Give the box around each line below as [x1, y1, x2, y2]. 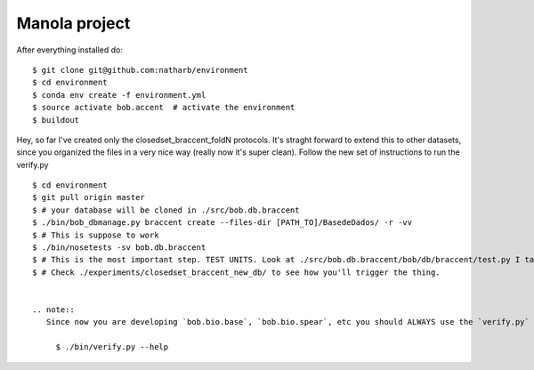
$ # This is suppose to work [32, 229, 159, 240]
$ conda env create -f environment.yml [32, 90, 206, 100]
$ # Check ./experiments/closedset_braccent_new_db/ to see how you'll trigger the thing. [32, 267, 441, 277]
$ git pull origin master [32, 192, 146, 203]
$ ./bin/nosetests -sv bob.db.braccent [32, 243, 206, 253]
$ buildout [32, 115, 80, 125]
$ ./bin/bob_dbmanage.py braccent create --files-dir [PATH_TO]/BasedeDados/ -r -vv [32, 218, 413, 228]
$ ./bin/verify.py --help [55, 342, 169, 352]
